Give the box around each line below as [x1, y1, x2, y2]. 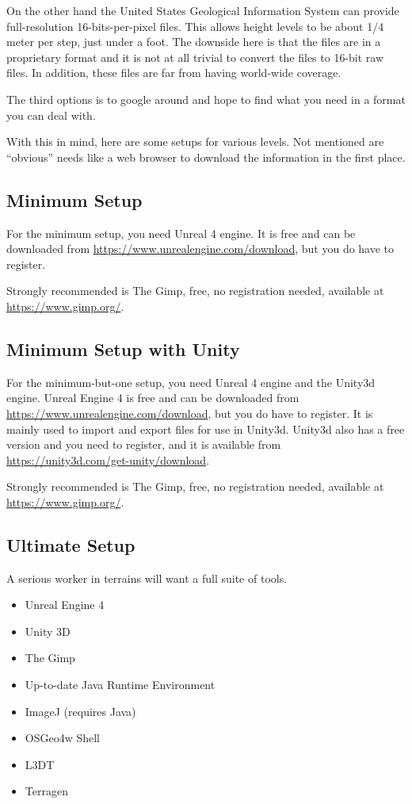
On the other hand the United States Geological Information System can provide [6, 2, 399, 18]
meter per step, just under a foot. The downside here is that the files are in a [6, 33, 381, 50]
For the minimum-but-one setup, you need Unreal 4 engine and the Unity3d [6, 373, 376, 390]
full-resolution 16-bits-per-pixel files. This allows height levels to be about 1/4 [6, 17, 384, 34]
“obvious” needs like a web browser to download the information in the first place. [6, 148, 406, 165]
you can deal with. [6, 106, 96, 123]
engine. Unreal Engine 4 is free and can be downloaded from [6, 389, 299, 406]
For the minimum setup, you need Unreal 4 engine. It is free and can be [6, 224, 356, 241]
